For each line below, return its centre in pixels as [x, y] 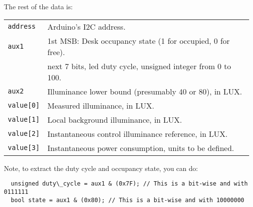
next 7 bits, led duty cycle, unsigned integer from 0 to [139, 66]
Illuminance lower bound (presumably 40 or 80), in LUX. [145, 91]
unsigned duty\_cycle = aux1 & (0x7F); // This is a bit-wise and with [129, 184]
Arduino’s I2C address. [86, 26]
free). [56, 52]
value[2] [24, 134]
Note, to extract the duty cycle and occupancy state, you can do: [101, 168]
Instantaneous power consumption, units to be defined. [141, 148]
